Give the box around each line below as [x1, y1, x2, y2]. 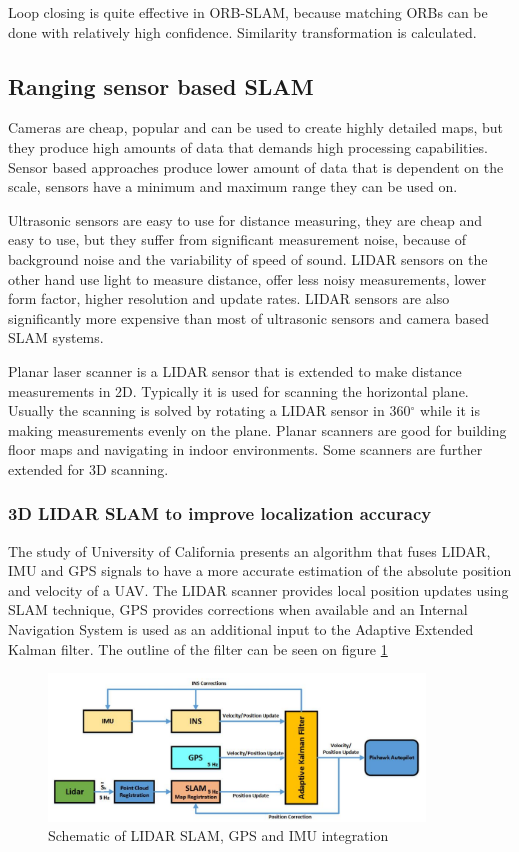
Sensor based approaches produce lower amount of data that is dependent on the [8, 156, 504, 177]
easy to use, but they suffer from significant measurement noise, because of [8, 229, 466, 250]
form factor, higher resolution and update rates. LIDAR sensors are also [8, 288, 450, 309]
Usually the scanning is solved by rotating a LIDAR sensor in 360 [8, 400, 411, 421]
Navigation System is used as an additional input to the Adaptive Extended [8, 619, 474, 640]
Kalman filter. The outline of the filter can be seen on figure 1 [8, 638, 388, 659]
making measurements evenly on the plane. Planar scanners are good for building [8, 419, 507, 440]
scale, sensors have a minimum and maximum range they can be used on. [8, 176, 458, 197]
